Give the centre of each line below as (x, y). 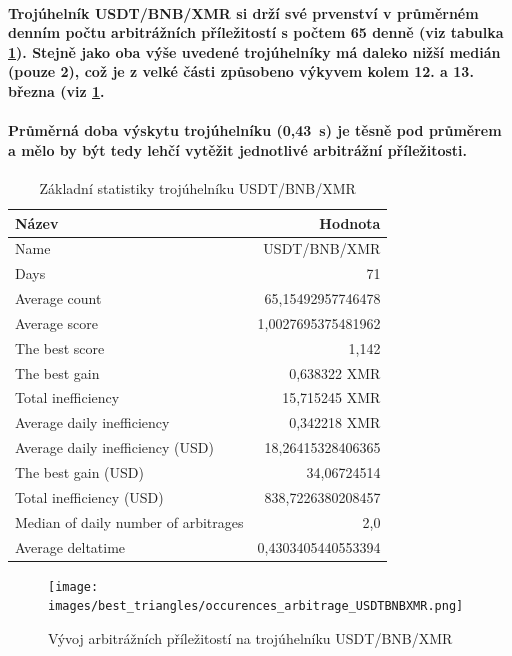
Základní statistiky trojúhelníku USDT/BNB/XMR (197, 187)
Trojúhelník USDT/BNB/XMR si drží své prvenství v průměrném (243, 12)
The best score (60, 347)
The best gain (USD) (79, 471)
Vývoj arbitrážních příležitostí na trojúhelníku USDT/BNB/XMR (250, 637)
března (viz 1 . (56, 90)
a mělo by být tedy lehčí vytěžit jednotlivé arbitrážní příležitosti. (238, 149)
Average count (58, 298)
